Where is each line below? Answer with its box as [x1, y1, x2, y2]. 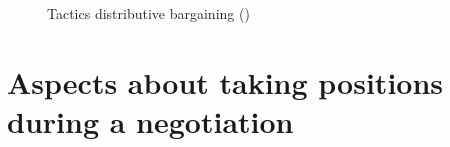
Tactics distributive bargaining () [47, 3, 250, 23]
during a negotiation [7, 100, 294, 141]
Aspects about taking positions [7, 61, 444, 102]
